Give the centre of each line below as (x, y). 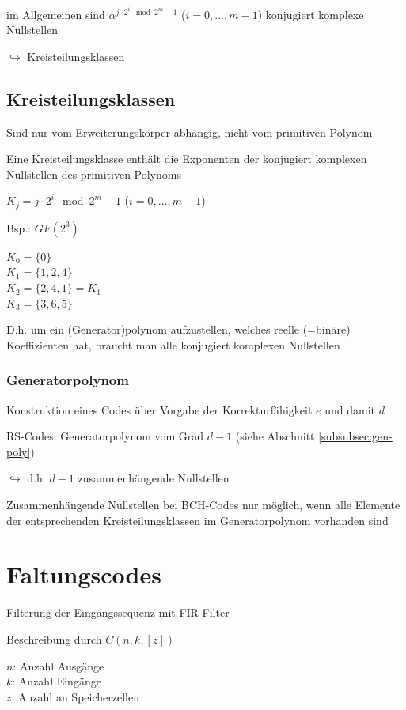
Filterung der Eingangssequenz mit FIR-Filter (118, 612)
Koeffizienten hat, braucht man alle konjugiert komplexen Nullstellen (173, 344)
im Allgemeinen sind (56, 14)
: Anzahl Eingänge (57, 681)
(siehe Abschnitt (275, 436)
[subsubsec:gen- (355, 436)
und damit (350, 409)
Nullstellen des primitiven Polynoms (94, 174)
